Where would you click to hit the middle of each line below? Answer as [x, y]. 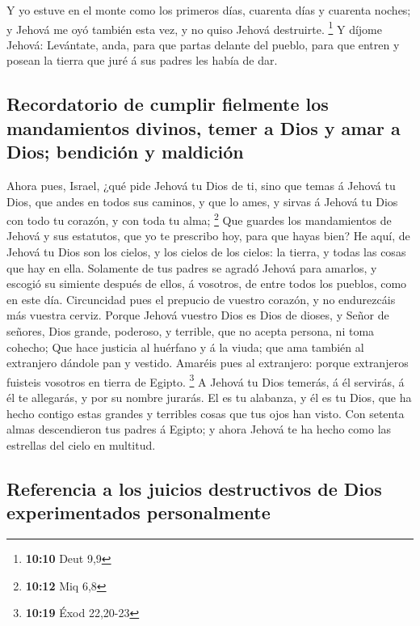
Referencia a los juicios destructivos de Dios [194, 488]
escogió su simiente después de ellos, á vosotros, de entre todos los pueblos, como [207, 283]
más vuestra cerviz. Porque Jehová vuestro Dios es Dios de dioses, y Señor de [198, 315]
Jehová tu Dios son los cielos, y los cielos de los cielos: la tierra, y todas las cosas [206, 252]
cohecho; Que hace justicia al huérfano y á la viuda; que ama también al [185, 347]
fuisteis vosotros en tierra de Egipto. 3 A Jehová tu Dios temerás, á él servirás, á [206, 380]
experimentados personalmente [139, 512]
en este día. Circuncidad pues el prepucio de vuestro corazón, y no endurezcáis [201, 299]
